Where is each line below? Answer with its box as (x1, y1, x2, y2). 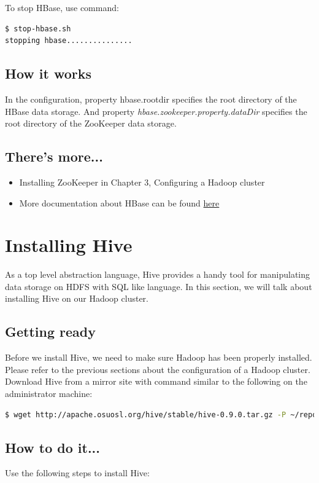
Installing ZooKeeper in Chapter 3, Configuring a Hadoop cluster (19, 175, 265, 188)
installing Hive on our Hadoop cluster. (5, 292, 148, 305)
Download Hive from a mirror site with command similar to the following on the (5, 375, 307, 388)
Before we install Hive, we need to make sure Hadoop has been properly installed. (5, 351, 312, 364)
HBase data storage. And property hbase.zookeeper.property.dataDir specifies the (5, 104, 307, 117)
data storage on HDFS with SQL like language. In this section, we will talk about (5, 280, 312, 293)
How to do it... (5, 438, 101, 457)
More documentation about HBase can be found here (19, 196, 220, 209)
